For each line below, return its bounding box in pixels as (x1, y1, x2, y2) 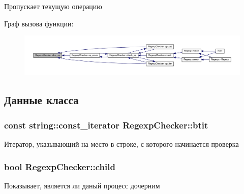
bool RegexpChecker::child (4, 160, 115, 173)
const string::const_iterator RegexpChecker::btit (4, 118, 208, 131)
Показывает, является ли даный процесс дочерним (4, 180, 160, 190)
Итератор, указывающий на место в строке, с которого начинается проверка (4, 139, 239, 149)
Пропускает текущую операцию (4, 1, 102, 11)
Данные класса (4, 92, 79, 108)
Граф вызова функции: (4, 18, 74, 28)
